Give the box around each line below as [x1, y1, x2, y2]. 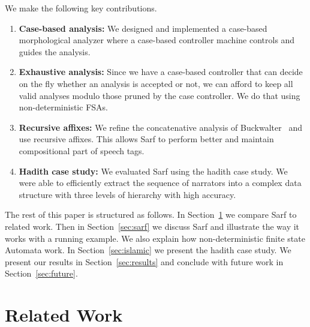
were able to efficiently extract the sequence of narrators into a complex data [19, 176, 302, 189]
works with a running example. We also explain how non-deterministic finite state [5, 232, 305, 244]
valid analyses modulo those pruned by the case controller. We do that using [19, 89, 300, 101]
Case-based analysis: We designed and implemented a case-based [19, 22, 267, 34]
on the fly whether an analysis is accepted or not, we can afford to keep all [19, 77, 293, 89]
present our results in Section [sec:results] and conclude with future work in [5, 255, 284, 268]
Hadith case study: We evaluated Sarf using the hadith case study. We [19, 164, 288, 177]
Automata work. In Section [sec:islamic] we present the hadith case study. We [5, 244, 291, 256]
